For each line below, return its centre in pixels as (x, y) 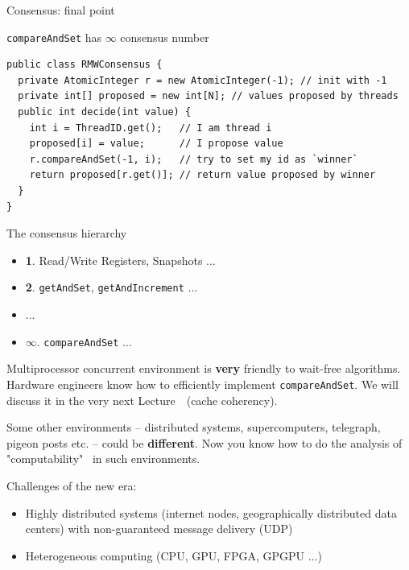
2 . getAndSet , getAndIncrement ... (112, 287)
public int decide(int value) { (105, 112)
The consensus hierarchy (67, 233)
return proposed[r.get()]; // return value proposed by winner (202, 175)
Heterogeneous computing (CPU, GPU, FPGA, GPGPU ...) (174, 555)
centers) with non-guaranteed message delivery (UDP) (159, 529)
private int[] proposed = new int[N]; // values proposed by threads (208, 96)
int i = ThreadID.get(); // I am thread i (151, 128)
